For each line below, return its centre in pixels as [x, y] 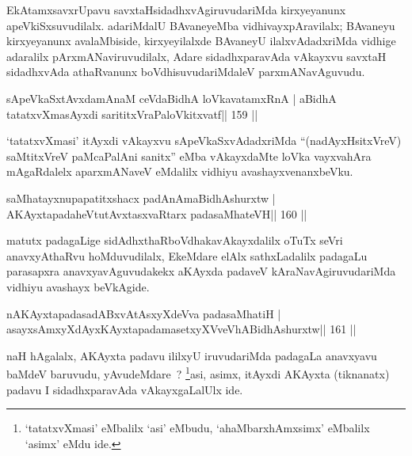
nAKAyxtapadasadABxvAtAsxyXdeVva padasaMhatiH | [144, 313]
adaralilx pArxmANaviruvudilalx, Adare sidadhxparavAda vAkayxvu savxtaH [196, 56]
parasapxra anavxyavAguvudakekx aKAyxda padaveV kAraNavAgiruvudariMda [201, 271]
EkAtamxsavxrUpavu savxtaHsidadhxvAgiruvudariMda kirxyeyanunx [176, 9]
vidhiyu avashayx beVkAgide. [78, 286]
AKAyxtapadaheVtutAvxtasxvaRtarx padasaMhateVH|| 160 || [157, 213]
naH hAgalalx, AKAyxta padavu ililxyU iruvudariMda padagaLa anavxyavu [192, 355]
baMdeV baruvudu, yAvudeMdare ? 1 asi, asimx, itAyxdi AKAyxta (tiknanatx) [198, 372]
